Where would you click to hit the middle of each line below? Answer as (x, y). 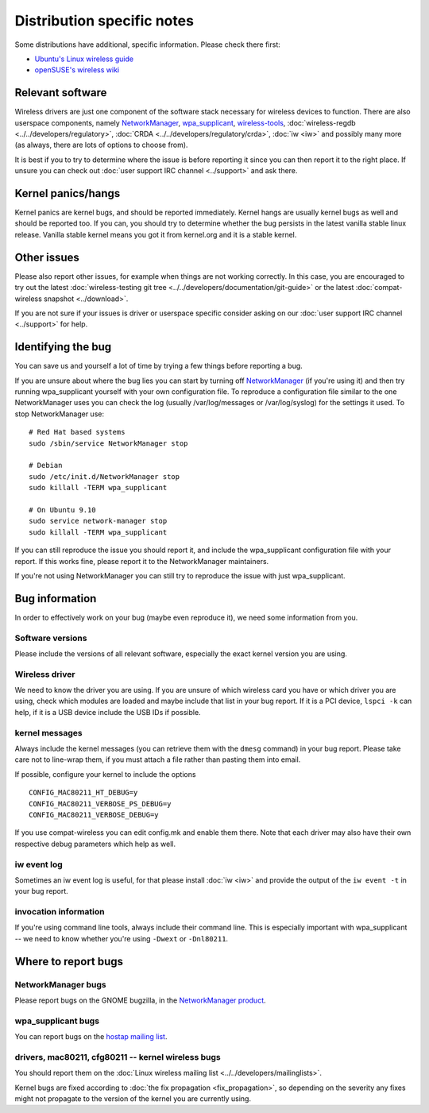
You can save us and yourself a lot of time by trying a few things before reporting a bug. (159, 366)
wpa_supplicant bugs (57, 1021)
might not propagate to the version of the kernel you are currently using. (133, 1099)
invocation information (60, 912)
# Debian (46, 466)
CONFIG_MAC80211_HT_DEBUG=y (83, 793)
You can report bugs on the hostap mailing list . (91, 1037)
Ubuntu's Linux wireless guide (84, 59)
